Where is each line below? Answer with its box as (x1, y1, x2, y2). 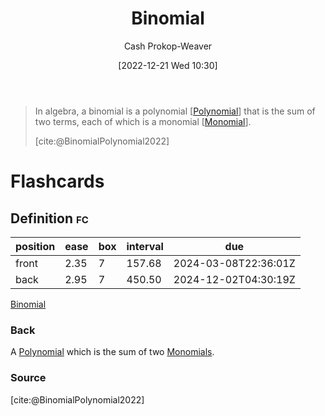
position (15, 239, 56, 253)
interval (126, 239, 164, 253)
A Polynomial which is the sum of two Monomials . (10, 346, 215, 358)
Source (10, 371, 47, 385)
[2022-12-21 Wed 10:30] (118, 59, 218, 71)
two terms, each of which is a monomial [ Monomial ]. (34, 115, 252, 127)
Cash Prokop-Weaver (123, 40, 213, 52)
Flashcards (10, 170, 105, 193)
